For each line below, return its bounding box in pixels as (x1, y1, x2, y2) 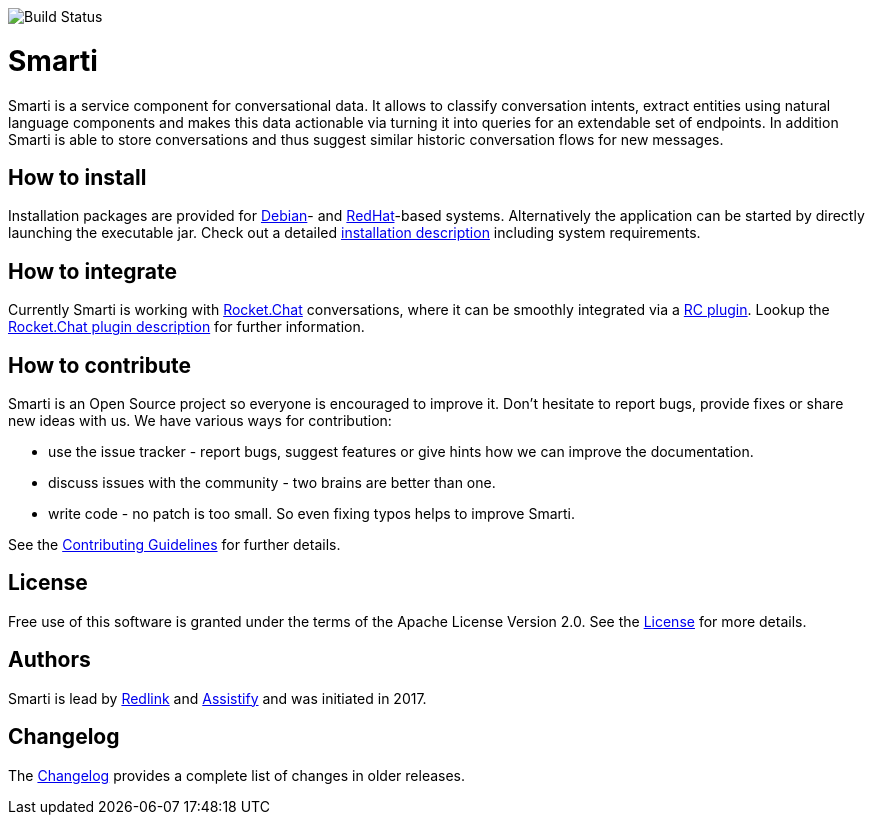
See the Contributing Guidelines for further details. (8, 536, 341, 554)
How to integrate (8, 258, 177, 284)
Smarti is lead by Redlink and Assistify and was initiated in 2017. (8, 689, 427, 707)
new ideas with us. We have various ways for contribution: (8, 412, 392, 430)
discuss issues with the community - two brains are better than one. (48, 474, 496, 492)
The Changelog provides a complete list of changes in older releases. (8, 766, 466, 784)
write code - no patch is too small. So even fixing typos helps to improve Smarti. (48, 505, 575, 523)
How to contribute (8, 352, 192, 378)
